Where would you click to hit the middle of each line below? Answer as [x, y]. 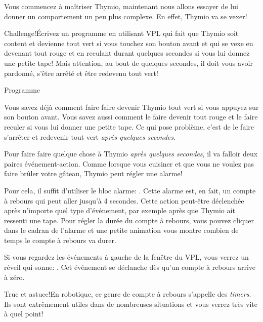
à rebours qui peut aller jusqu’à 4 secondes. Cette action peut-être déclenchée [124, 200]
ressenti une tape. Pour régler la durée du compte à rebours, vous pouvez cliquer [129, 220]
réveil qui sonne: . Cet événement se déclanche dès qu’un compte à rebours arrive [130, 267]
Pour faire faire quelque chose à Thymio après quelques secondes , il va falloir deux [131, 154]
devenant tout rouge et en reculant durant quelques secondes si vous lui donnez [127, 53]
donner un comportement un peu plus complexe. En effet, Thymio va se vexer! [126, 16]
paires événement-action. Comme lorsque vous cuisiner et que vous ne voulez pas [129, 163]
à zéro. [14, 277]
